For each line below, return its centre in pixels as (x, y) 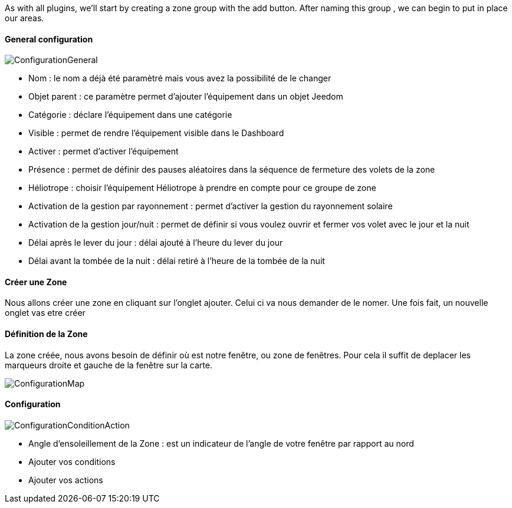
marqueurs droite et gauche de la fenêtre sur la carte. (109, 365)
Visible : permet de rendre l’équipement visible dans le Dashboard (156, 133)
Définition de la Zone (46, 334)
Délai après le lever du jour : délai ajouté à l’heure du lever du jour (156, 243)
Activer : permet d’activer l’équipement (104, 151)
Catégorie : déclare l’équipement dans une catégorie (130, 115)
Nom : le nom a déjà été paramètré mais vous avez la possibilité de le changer (180, 78)
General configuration (49, 39)
